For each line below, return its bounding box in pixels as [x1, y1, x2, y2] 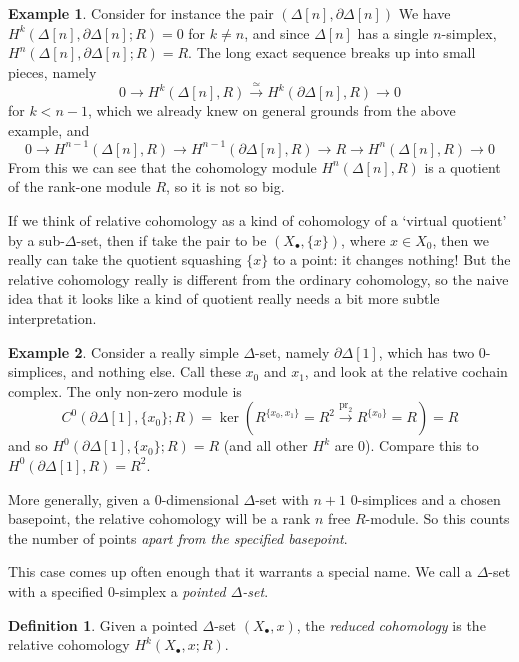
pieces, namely [8, 61, 97, 82]
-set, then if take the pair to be [76, 229, 267, 250]
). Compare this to [365, 435, 479, 456]
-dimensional [161, 488, 239, 509]
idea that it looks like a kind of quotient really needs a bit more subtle [8, 288, 440, 309]
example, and [8, 119, 90, 140]
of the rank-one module [8, 176, 151, 197]
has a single [357, 22, 429, 43]
